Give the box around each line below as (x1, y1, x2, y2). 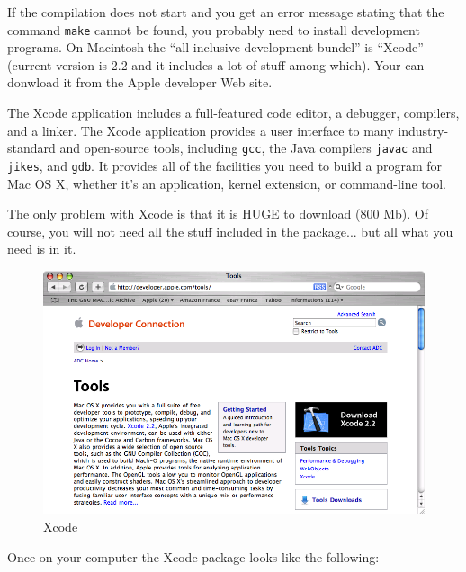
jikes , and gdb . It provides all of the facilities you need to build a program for (7, 156, 443, 174)
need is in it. (7, 239, 76, 258)
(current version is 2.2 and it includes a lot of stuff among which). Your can (7, 55, 425, 74)
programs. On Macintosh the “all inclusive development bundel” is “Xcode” (7, 38, 424, 57)
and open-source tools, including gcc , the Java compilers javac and (59, 139, 433, 157)
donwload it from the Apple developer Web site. (7, 73, 273, 92)
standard (7, 139, 56, 157)
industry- (398, 121, 449, 139)
